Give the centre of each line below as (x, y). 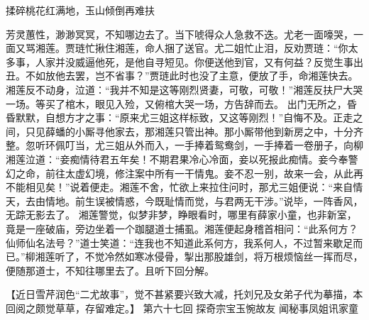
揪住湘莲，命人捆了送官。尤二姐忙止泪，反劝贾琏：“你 (221, 48)
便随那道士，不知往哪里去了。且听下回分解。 (110, 270)
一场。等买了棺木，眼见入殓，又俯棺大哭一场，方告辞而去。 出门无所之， (176, 103)
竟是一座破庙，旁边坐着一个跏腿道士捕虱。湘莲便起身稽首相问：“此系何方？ (182, 228)
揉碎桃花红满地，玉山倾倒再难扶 (80, 10)
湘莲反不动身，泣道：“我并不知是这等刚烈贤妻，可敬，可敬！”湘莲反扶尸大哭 (184, 89)
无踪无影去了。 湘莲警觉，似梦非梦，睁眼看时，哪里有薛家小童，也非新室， (181, 215)
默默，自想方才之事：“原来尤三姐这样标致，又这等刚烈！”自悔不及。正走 (184, 117)
